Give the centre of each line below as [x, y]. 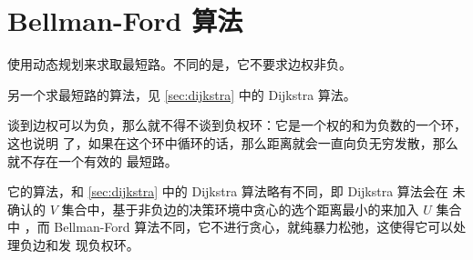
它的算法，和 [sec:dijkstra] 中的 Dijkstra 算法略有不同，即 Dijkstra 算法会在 [228, 191]
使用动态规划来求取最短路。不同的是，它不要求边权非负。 [180, 64]
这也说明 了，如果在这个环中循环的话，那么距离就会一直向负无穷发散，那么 [233, 142]
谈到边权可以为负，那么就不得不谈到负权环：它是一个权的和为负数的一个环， [237, 125]
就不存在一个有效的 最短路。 [93, 160]
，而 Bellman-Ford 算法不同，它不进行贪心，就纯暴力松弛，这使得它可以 [239, 227]
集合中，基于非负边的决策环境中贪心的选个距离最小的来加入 [240, 209]
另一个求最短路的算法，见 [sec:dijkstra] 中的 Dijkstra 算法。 [182, 94]
